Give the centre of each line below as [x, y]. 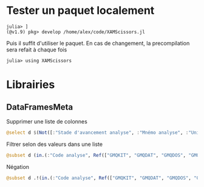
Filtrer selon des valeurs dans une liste [55, 144]
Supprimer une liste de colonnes [47, 121]
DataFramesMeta [40, 107]
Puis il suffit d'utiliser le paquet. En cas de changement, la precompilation [98, 43]
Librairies [31, 85]
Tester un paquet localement [80, 11]
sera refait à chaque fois [37, 50]
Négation [18, 166]
